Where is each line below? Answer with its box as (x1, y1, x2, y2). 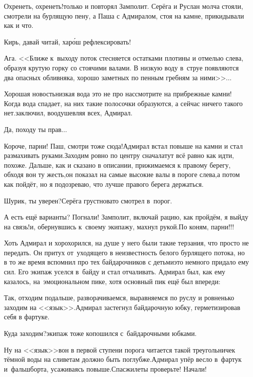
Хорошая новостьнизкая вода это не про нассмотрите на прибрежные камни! (4, 89, 232, 99)
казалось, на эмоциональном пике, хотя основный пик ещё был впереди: (4, 276, 221, 286)
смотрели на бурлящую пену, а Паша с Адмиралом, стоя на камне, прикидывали (4, 10, 244, 21)
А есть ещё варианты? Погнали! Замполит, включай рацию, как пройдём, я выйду (4, 212, 249, 222)
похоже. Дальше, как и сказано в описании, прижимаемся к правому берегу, (4, 159, 231, 170)
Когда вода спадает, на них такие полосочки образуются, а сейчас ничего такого (4, 98, 243, 108)
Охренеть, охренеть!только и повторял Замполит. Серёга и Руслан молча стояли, (4, 1, 243, 11)
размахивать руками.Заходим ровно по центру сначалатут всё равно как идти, (4, 150, 234, 160)
